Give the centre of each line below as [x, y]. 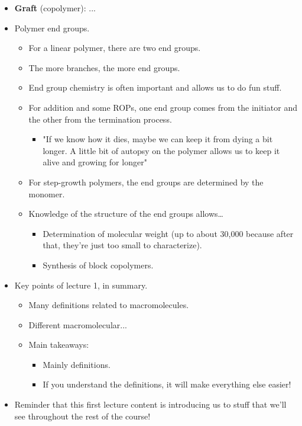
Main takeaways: [59, 345]
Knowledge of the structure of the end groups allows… [126, 214]
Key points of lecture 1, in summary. [81, 285]
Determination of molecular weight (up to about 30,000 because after [168, 233]
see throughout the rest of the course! [82, 416]
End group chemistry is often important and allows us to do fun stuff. [155, 87]
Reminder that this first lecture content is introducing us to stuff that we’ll [150, 404]
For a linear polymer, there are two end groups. [115, 48]
